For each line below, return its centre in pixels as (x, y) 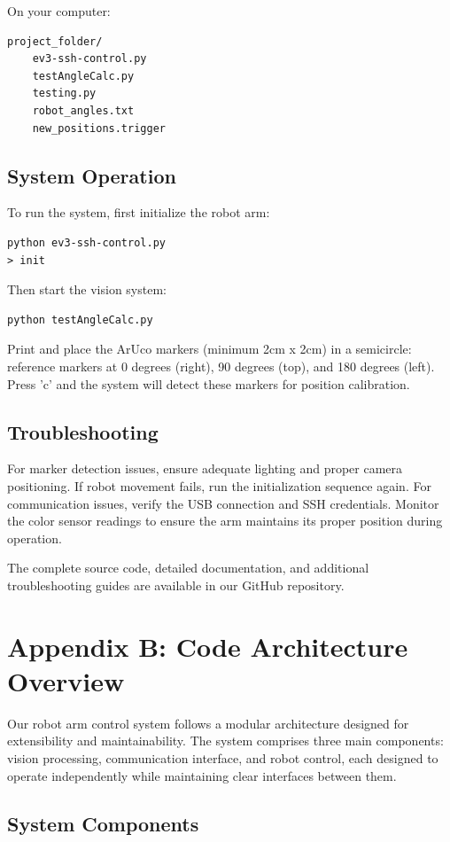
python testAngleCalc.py (80, 320)
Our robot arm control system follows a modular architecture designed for (208, 723)
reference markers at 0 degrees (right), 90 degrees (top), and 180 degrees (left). (221, 366)
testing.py (64, 94)
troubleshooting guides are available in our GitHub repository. (176, 585)
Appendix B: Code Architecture (208, 646)
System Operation (92, 175)
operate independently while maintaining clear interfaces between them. (202, 775)
